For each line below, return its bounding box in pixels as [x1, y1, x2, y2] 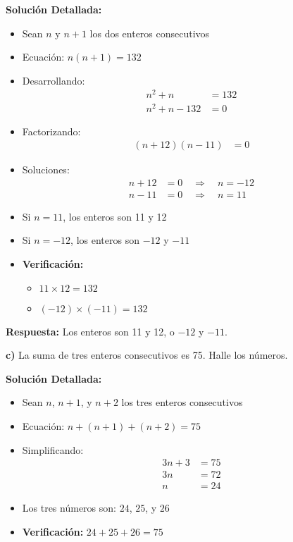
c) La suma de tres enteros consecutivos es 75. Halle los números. [6, 347, 288, 362]
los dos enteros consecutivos [89, 25, 210, 40]
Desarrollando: [22, 73, 85, 87]
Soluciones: [22, 162, 70, 177]
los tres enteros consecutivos [121, 395, 243, 409]
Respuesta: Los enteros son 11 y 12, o [6, 324, 175, 338]
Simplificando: [22, 442, 84, 457]
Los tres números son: [22, 500, 116, 515]
